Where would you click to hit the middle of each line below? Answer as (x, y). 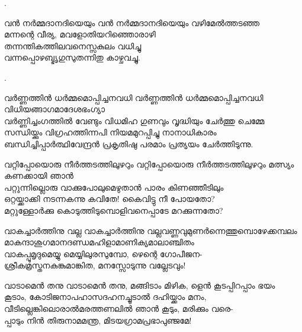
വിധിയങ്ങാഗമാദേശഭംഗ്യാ (55, 109)
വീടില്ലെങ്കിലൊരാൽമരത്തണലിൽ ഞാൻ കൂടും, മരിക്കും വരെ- (119, 309)
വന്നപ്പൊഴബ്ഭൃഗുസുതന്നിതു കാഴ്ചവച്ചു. (72, 57)
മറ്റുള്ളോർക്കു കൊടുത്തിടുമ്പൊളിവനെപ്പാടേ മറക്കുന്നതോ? (114, 210)
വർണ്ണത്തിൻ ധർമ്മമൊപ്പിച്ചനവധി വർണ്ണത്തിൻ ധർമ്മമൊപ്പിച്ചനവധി (134, 97)
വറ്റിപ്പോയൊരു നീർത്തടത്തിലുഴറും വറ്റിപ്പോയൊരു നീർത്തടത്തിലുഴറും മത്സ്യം (149, 164)
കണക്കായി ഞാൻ (39, 176)
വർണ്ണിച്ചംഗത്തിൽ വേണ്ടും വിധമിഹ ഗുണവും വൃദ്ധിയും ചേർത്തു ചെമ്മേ (134, 120)
